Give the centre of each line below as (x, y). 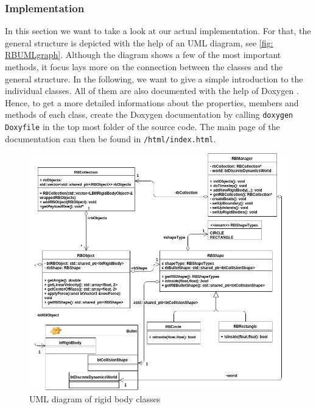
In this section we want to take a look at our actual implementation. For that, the (158, 31)
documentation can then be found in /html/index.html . (111, 138)
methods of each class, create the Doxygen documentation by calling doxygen (149, 114)
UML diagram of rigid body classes (95, 399)
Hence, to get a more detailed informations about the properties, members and (152, 102)
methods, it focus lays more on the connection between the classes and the (144, 67)
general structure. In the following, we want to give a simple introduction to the (154, 78)
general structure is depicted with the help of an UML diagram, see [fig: (139, 42)
